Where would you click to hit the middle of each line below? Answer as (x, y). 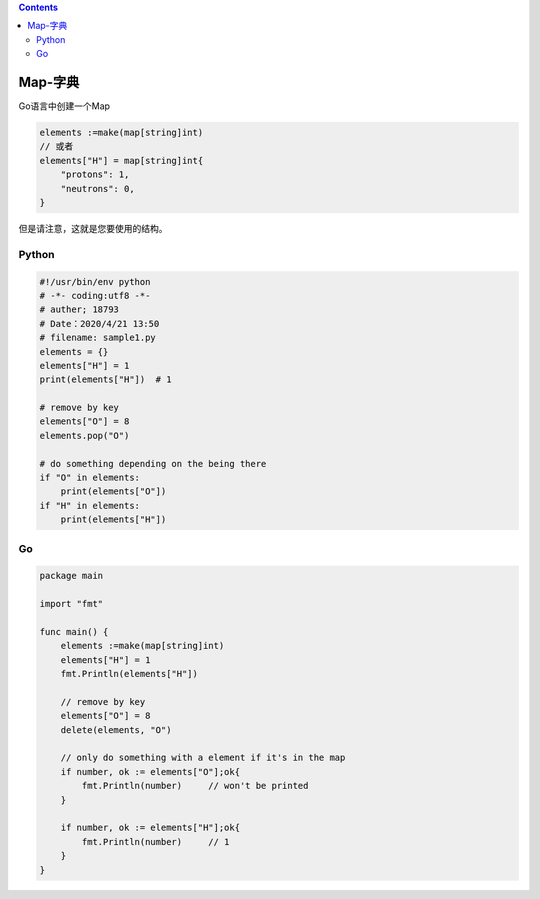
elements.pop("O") (84, 435)
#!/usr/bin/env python (95, 281)
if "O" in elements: (89, 478)
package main (71, 576)
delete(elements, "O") (116, 729)
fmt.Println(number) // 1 (155, 841)
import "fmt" (71, 604)
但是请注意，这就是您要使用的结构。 (93, 228)
